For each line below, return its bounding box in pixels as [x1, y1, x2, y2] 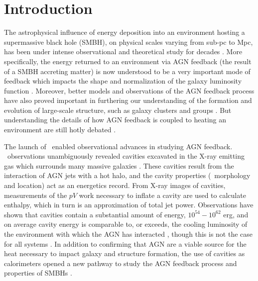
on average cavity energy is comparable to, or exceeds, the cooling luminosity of [4, 219, 248, 229]
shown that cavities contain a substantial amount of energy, [4, 209, 186, 219]
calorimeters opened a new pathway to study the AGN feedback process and [4, 258, 237, 268]
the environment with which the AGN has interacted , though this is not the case [4, 229, 253, 239]
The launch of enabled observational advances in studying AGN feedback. [4, 141, 233, 151]
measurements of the [4, 189, 67, 200]
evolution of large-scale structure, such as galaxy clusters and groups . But [4, 104, 232, 115]
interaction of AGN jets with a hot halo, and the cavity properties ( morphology [4, 170, 251, 181]
